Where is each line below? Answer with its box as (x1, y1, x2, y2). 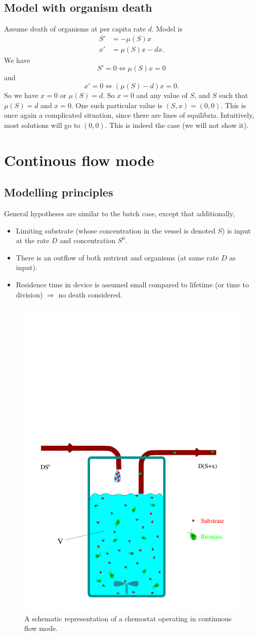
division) (16, 289, 43, 299)
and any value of (136, 90, 188, 101)
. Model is (151, 23, 183, 34)
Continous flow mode (4, 149, 154, 170)
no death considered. (58, 289, 122, 299)
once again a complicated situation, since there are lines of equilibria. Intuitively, (4, 110, 254, 120)
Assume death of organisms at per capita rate (4, 23, 146, 34)
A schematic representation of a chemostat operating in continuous (24, 613, 232, 623)
